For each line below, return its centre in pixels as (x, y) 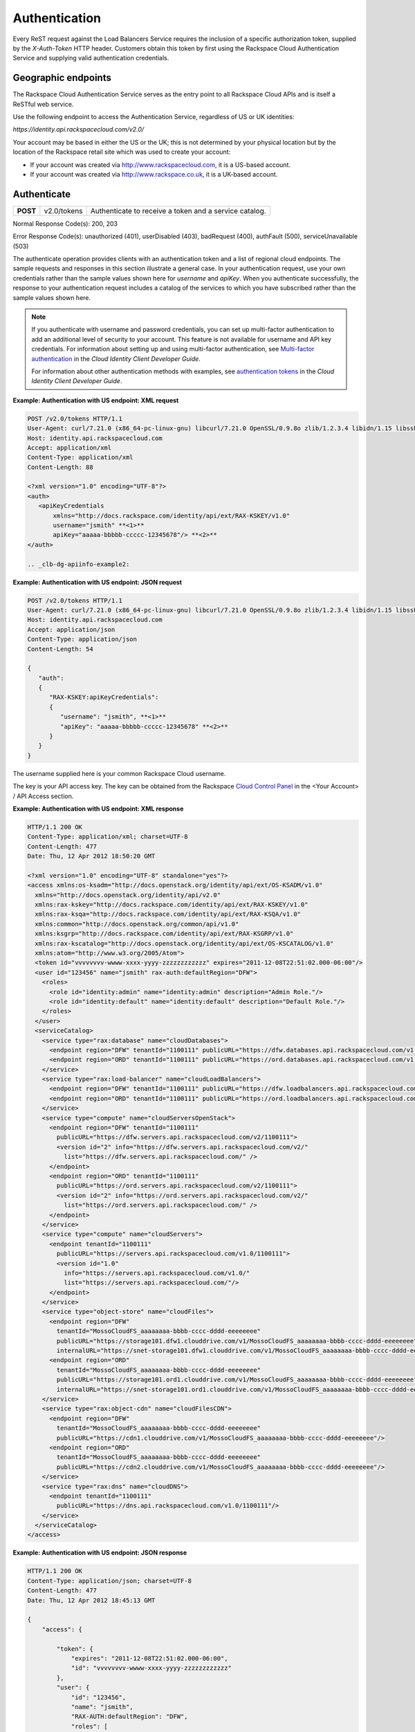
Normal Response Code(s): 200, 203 (65, 223)
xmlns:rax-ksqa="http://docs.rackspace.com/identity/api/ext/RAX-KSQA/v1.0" (168, 914)
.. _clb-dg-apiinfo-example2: (79, 564)
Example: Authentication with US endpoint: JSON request (98, 582)
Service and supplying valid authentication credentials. (91, 58)
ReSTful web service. (43, 104)
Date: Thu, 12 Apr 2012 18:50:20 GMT (91, 856)
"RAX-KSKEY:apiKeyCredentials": (104, 697)
